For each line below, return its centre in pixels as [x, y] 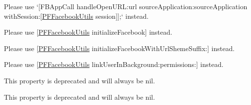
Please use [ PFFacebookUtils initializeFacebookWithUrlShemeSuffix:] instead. [119, 48]
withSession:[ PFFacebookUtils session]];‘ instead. [76, 16]
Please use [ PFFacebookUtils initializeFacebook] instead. [88, 32]
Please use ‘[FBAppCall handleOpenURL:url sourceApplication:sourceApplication [126, 6]
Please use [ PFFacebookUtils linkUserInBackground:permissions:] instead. [114, 64]
